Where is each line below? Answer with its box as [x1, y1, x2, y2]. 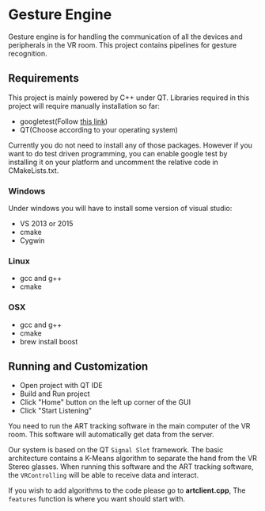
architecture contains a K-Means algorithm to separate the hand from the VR [8, 454, 257, 463]
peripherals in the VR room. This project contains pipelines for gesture [8, 40, 237, 49]
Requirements [8, 71, 79, 85]
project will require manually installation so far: [8, 101, 161, 110]
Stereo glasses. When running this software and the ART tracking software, [8, 462, 254, 471]
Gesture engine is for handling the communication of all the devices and [8, 32, 243, 41]
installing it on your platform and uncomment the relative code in [8, 157, 219, 167]
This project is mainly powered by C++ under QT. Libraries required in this [8, 93, 250, 102]
